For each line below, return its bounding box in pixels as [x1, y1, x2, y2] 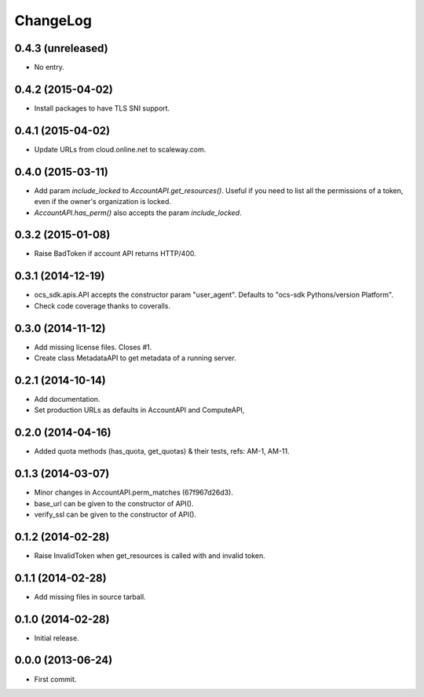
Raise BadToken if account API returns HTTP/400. [34, 249, 196, 258]
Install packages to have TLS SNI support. [34, 103, 170, 113]
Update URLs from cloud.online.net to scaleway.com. [34, 144, 207, 154]
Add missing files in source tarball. [34, 592, 146, 601]
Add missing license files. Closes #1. [34, 342, 152, 352]
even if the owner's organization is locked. [34, 197, 172, 206]
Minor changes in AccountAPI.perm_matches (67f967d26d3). [34, 487, 233, 498]
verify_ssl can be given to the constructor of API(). [34, 509, 196, 519]
